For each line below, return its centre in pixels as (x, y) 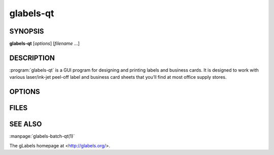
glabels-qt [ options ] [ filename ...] (44, 44)
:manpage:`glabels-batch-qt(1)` (42, 136)
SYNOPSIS (27, 31)
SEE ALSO (26, 124)
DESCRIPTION (32, 58)
